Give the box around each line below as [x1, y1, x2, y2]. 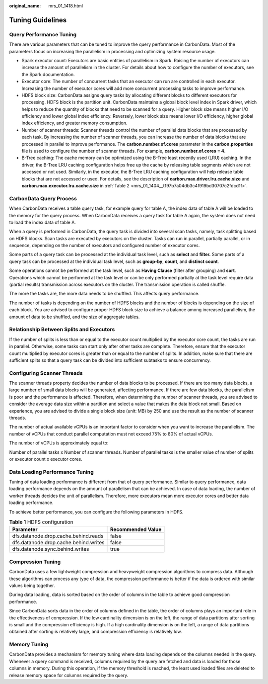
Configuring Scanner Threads [9, 369, 83, 376]
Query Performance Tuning [9, 31, 77, 38]
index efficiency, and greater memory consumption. [21, 120, 128, 126]
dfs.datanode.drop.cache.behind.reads [12, 532, 104, 539]
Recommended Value [110, 526, 162, 533]
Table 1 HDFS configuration [9, 518, 74, 525]
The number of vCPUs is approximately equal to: [9, 440, 109, 446]
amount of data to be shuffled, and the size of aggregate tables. [9, 314, 140, 320]
